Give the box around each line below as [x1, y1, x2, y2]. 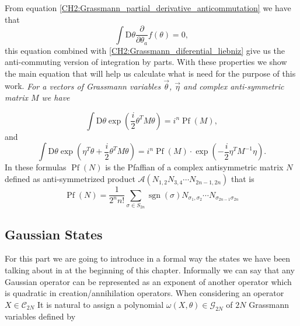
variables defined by [5, 310, 76, 322]
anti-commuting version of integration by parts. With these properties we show [5, 56, 287, 68]
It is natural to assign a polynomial [37, 298, 164, 310]
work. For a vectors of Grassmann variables [5, 80, 161, 92]
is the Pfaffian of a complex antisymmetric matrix [105, 161, 284, 173]
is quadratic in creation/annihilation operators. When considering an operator [5, 287, 284, 299]
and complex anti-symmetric [183, 80, 284, 92]
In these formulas [5, 161, 67, 173]
